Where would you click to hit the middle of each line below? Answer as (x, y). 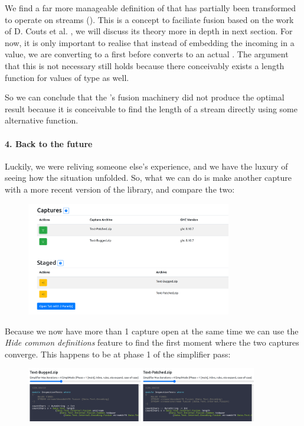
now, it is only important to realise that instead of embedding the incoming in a (150, 42)
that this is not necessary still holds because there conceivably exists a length (145, 65)
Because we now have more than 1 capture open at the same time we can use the (152, 331)
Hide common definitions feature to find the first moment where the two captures (152, 342)
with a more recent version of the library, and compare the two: (120, 189)
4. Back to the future (49, 143)
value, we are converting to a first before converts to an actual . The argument (147, 54)
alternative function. (42, 120)
